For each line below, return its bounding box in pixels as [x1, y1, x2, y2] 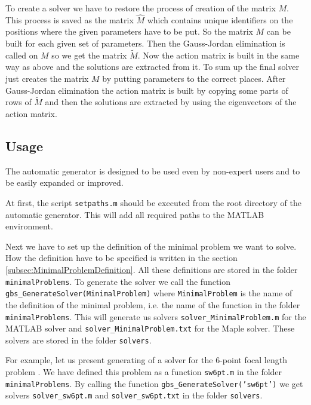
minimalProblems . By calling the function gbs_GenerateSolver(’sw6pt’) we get [5, 377, 303, 389]
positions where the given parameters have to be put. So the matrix [5, 25, 253, 38]
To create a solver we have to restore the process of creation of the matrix [5, 2, 276, 14]
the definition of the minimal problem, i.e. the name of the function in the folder [5, 298, 300, 311]
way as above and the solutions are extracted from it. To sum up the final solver [5, 60, 300, 73]
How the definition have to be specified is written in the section [5, 251, 238, 264]
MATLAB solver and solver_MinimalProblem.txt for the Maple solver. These [5, 322, 295, 335]
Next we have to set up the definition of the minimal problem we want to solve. [5, 240, 297, 252]
